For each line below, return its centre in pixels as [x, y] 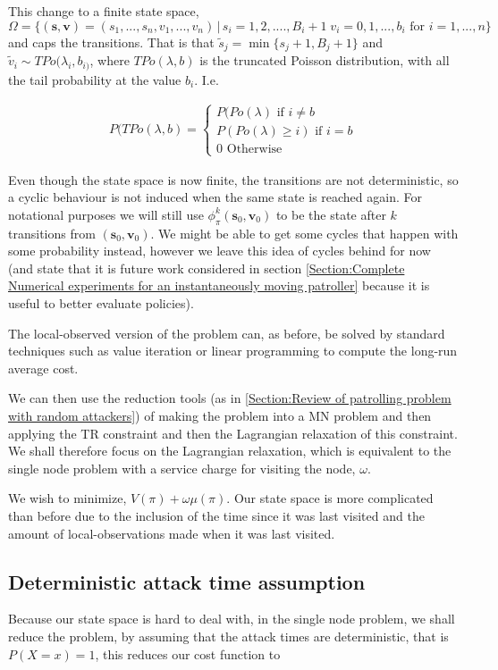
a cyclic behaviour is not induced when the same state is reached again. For [215, 197]
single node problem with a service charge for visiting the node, [182, 468]
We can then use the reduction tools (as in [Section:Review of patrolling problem [230, 398]
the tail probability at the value [95, 79]
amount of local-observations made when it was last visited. [172, 533]
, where [110, 60]
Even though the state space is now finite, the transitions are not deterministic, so [233, 179]
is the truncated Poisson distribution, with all [325, 60]
